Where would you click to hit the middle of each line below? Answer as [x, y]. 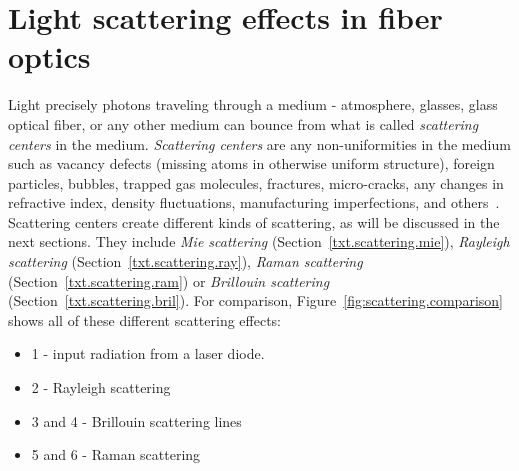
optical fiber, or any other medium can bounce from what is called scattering [243, 123]
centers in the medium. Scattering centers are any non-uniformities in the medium [259, 143]
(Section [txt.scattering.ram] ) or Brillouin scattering [169, 280]
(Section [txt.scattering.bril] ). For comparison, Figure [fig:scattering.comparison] [255, 300]
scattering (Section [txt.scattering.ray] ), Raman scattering [185, 261]
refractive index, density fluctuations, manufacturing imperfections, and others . [254, 202]
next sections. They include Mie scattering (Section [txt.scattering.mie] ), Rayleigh [259, 241]
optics [49, 56]
